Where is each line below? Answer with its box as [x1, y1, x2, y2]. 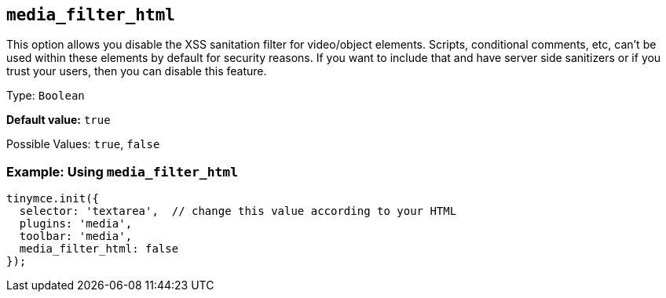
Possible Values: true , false [6, 137, 160, 151]
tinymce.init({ [6, 192, 100, 205]
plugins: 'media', [19, 217, 133, 231]
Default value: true [6, 113, 111, 127]
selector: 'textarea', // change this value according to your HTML [19, 205, 457, 218]
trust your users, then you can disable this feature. [6, 64, 267, 78]
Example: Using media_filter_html [6, 163, 239, 180]
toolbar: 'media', [19, 230, 133, 243]
